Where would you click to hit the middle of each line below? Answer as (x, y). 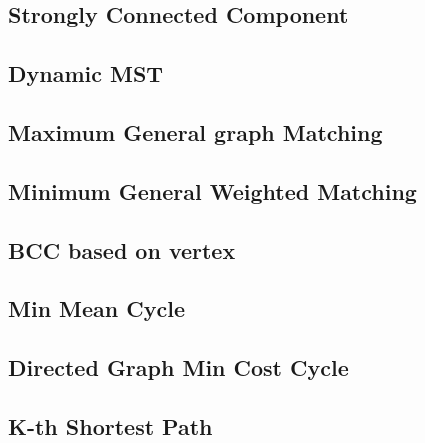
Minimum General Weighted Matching (212, 190)
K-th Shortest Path (110, 425)
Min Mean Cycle (96, 308)
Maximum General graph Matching (195, 131)
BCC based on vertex (122, 249)
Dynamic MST (86, 73)
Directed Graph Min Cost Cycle (178, 367)
